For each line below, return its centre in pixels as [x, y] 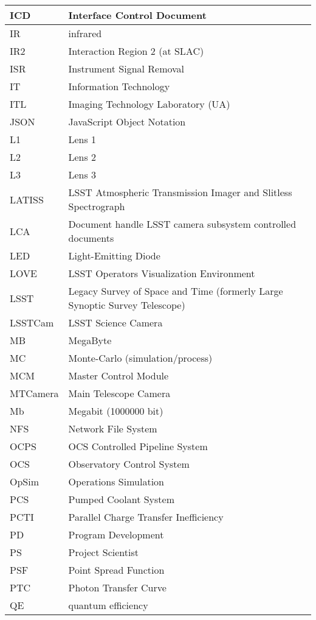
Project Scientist [103, 552]
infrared [85, 33]
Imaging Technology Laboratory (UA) [149, 104]
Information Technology [119, 86]
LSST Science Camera [115, 322]
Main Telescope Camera [119, 393]
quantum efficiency [108, 605]
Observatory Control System [129, 464]
